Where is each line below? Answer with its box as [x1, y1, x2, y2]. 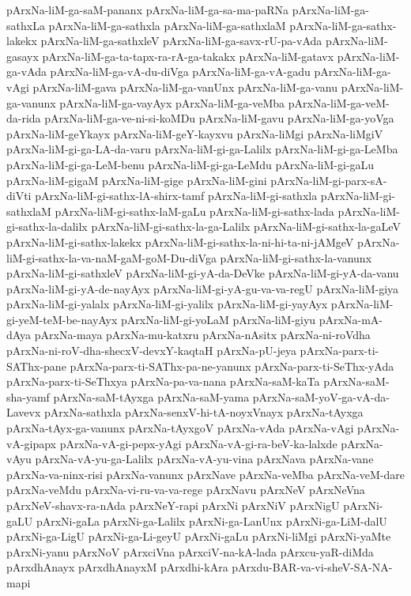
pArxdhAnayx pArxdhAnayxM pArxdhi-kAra [6, 559, 228, 575]
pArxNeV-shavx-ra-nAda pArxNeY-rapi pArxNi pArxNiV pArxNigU [6, 497, 340, 513]
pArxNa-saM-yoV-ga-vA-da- [252, 388, 390, 405]
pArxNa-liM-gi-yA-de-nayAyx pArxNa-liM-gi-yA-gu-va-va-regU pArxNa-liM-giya [6, 280, 399, 296]
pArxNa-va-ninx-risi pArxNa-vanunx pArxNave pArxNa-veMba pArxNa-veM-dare [6, 466, 405, 482]
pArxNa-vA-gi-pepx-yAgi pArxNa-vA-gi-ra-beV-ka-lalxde [59, 435, 337, 451]
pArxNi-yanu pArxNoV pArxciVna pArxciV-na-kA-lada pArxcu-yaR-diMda [6, 543, 374, 560]
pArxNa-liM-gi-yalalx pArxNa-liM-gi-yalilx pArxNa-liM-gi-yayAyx [6, 296, 328, 312]
